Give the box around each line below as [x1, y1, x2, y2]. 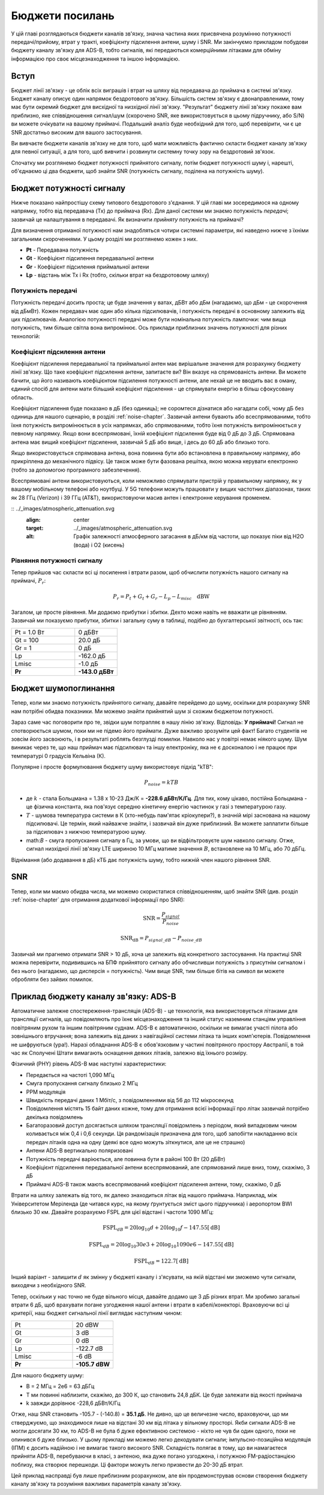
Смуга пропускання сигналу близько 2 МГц [26, 1080, 138, 1087]
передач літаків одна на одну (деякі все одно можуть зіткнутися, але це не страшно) [26, 1138, 245, 1145]
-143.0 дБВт [78, 667, 114, 676]
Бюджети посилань [11, 9, 115, 22]
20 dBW [76, 1320, 99, 1329]
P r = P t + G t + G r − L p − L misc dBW [113, 593, 210, 601]
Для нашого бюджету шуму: [11, 1371, 84, 1378]
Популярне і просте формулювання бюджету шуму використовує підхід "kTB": [11, 763, 214, 771]
